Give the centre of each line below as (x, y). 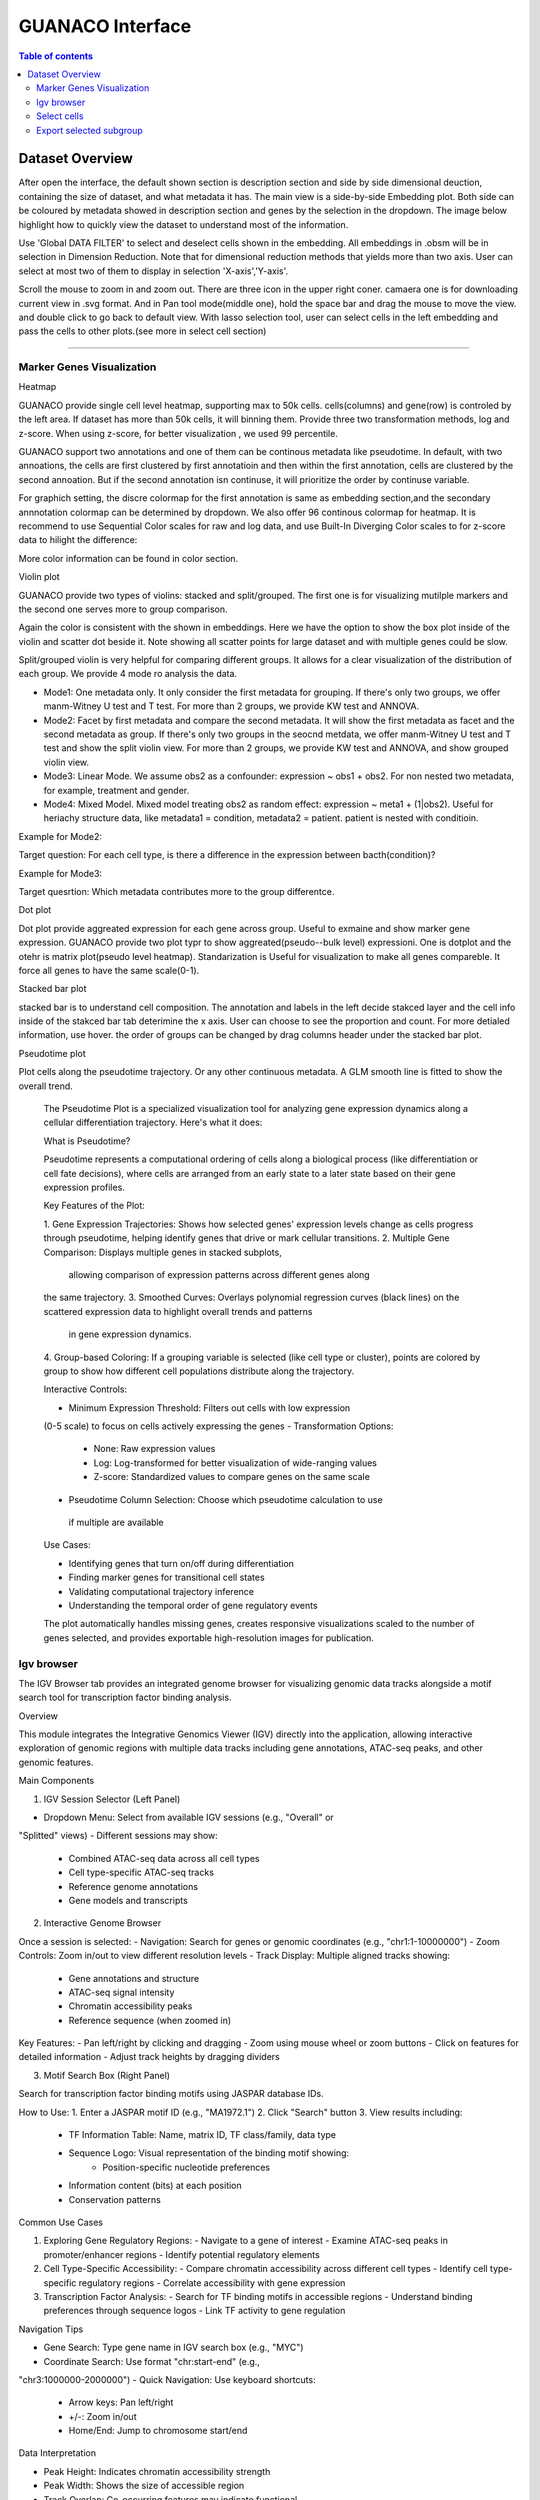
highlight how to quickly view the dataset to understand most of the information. (183, 224)
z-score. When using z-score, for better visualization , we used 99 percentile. (178, 433)
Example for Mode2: (60, 836)
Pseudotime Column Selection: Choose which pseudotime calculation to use (226, 1499)
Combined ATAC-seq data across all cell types (164, 1858)
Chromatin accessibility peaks (130, 2006)
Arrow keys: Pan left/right (121, 2402)
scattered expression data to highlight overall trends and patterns (178, 1311)
